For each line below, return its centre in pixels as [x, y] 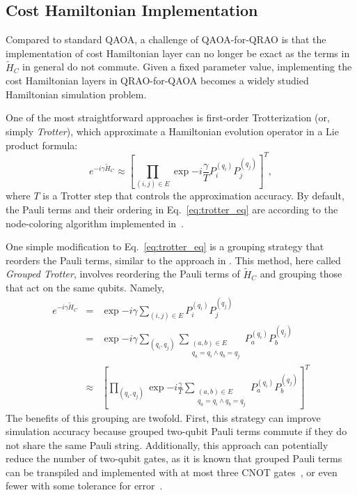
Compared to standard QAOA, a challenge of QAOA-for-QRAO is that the [166, 39]
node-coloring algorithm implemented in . [95, 223]
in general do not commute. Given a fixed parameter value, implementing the [187, 67]
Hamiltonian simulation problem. [76, 94]
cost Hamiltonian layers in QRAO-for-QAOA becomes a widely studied [157, 81]
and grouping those [301, 274]
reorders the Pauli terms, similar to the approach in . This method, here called [173, 260]
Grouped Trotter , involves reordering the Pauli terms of [123, 274]
